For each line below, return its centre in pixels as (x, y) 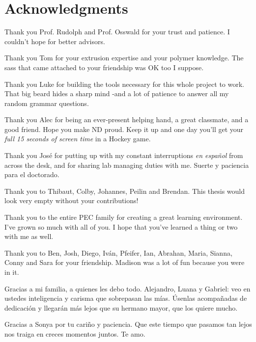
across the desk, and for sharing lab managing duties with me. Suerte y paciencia (127, 165)
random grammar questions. (47, 103)
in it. (12, 272)
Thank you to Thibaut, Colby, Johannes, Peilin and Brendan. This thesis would (125, 191)
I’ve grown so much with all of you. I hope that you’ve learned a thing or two (121, 226)
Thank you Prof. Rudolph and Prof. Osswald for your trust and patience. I (117, 32)
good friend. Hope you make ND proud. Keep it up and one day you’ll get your (124, 129)
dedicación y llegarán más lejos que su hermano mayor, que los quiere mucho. (121, 307)
